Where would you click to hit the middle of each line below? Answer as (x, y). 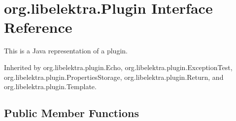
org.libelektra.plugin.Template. (50, 86)
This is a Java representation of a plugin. (66, 51)
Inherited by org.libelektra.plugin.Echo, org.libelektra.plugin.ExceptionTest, (118, 67)
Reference (38, 27)
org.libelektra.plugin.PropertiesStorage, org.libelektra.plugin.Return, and (114, 77)
